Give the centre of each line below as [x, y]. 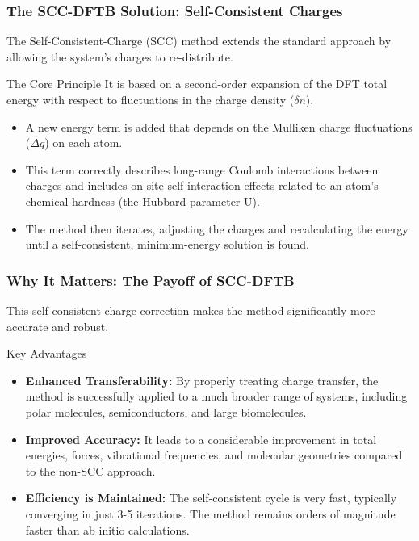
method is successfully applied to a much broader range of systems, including [216, 396]
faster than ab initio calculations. [107, 529]
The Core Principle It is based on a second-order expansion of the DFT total [197, 84]
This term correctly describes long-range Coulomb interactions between [202, 169]
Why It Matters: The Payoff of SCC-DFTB [151, 280]
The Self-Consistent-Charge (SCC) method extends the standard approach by [199, 41]
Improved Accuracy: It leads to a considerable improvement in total [201, 439]
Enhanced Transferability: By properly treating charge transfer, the [202, 380]
